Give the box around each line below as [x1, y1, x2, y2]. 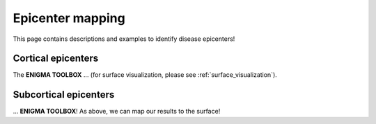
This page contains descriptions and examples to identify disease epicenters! [13, 35, 235, 43]
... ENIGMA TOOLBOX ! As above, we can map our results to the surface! [13, 107, 221, 116]
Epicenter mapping [13, 10, 125, 26]
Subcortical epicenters [13, 89, 115, 100]
